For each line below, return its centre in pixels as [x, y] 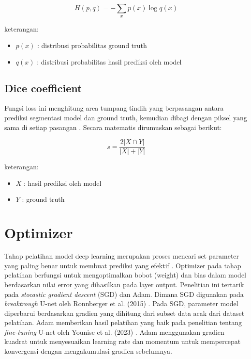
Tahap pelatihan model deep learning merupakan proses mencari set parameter [122, 256]
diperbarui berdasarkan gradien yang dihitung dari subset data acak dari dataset [125, 313]
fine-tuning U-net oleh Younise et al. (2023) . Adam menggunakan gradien [114, 332]
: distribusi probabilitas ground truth [92, 45]
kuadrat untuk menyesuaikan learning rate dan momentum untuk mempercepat [123, 341]
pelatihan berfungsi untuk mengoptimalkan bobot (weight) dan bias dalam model [125, 275]
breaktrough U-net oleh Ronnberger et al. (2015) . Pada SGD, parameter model [121, 303]
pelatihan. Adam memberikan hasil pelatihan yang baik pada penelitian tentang [123, 322]
